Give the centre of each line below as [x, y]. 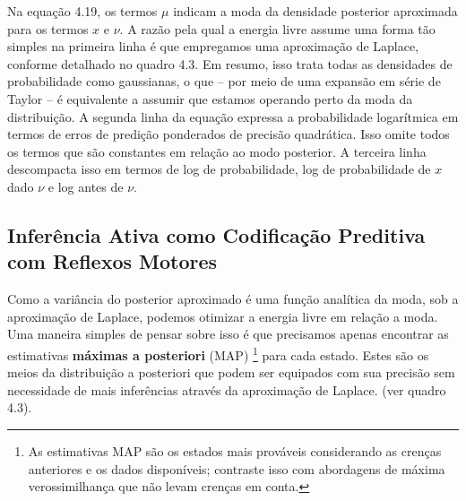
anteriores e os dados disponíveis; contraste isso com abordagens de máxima [237, 468]
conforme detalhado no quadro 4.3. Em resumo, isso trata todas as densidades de [230, 63]
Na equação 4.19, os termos [82, 11]
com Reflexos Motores [112, 261]
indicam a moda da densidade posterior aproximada [315, 11]
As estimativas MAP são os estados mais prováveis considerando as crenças [235, 450]
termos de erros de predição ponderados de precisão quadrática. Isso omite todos [229, 134]
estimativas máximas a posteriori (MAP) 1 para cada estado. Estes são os [218, 353]
